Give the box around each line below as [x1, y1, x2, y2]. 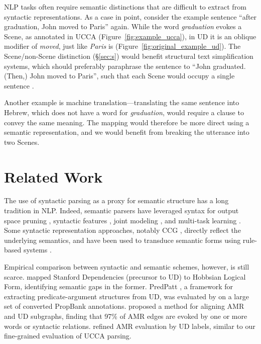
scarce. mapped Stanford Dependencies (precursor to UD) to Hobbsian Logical [4, 271, 246, 282]
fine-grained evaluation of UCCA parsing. [4, 330, 132, 341]
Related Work [4, 166, 103, 187]
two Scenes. [4, 136, 40, 147]
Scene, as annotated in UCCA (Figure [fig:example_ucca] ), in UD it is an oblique [4, 31, 256, 41]
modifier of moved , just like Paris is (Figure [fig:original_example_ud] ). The [4, 41, 241, 51]
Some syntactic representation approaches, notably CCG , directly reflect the [4, 225, 241, 235]
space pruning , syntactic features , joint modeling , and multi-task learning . [4, 215, 241, 225]
